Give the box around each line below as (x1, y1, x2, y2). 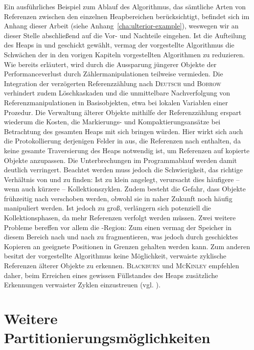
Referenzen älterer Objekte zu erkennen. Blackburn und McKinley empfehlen (4, 260, 239, 271)
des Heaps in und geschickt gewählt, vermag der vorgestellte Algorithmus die (4, 40, 234, 50)
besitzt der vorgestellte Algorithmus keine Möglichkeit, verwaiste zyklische (4, 251, 227, 261)
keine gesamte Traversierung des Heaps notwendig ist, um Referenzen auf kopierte (4, 145, 250, 155)
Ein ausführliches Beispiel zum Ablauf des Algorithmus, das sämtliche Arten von (4, 1, 246, 11)
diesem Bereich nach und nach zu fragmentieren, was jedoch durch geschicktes (4, 232, 238, 242)
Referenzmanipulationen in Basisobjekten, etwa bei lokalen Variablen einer (4, 97, 228, 107)
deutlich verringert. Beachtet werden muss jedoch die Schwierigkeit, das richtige (4, 164, 243, 175)
